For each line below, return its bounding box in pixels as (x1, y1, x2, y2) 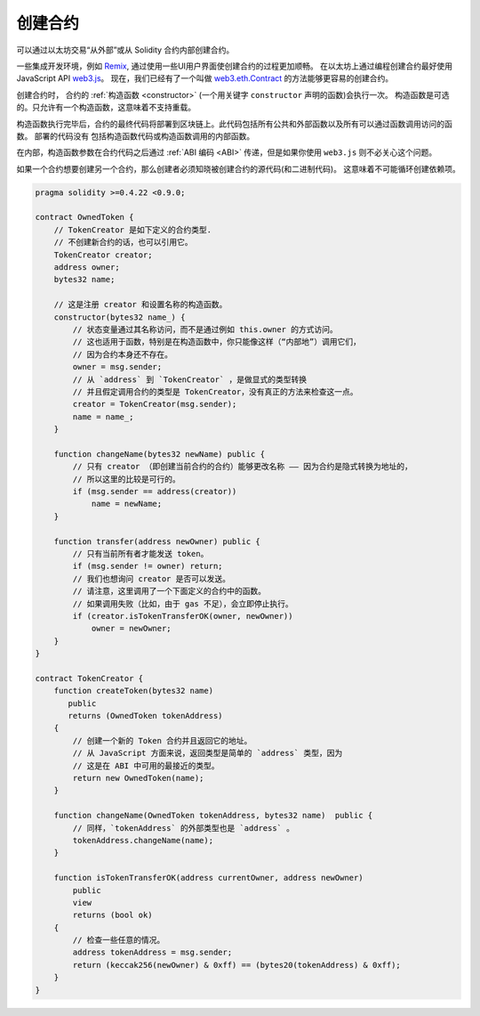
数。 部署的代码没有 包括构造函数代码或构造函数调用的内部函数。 (16, 130, 255, 142)
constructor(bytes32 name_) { (53, 312, 186, 322)
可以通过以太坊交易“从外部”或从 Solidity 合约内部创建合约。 (16, 45, 235, 55)
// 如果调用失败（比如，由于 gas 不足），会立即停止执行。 (72, 598, 293, 609)
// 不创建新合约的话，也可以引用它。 (53, 237, 193, 248)
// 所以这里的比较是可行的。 (72, 474, 181, 484)
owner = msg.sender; (72, 362, 163, 372)
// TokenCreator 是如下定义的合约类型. (53, 224, 212, 235)
